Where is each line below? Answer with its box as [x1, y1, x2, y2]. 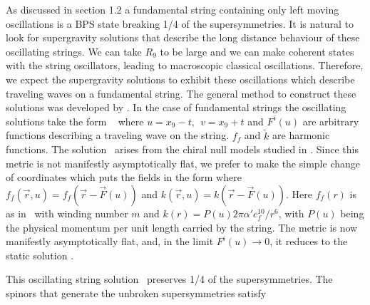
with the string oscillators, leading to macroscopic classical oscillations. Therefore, [6, 58, 364, 73]
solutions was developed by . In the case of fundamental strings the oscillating [6, 100, 346, 115]
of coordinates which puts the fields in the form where [6, 170, 242, 185]
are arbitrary [302, 113, 359, 128]
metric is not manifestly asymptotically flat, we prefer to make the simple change [6, 155, 360, 170]
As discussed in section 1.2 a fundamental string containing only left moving [6, 2, 339, 16]
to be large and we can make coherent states [160, 43, 354, 58]
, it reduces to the [269, 234, 348, 249]
